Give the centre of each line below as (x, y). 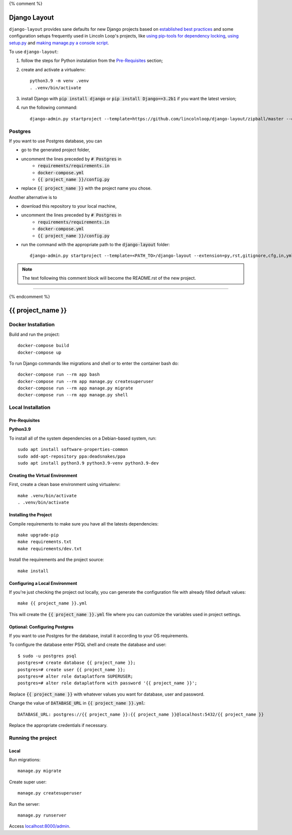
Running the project (33, 738)
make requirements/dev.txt (50, 549)
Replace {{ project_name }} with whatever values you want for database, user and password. (107, 694)
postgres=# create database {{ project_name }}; (77, 663)
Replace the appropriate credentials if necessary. (58, 725)
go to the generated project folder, (55, 150)
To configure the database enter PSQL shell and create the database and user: (88, 645)
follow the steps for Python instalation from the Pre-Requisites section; (92, 60)
